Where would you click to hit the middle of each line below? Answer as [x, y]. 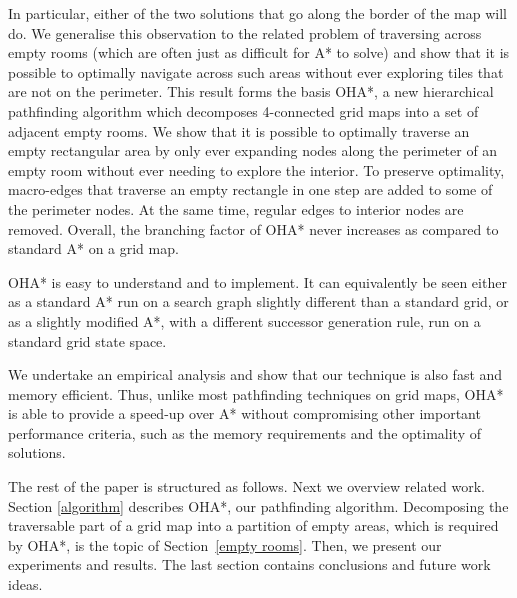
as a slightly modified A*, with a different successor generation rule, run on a [244, 320]
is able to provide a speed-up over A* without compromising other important [244, 413]
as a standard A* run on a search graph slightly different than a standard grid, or [258, 301]
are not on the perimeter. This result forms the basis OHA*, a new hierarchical [251, 91]
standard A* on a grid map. [93, 248]
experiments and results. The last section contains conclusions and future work [249, 564]
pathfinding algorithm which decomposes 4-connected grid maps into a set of [243, 110]
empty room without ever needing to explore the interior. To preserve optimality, [256, 169]
